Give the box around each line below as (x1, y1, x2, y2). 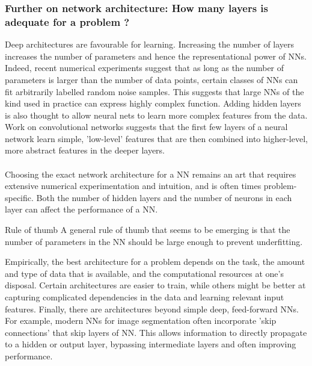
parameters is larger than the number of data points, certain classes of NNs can (5, 73, 298, 85)
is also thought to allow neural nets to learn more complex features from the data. (5, 108, 308, 121)
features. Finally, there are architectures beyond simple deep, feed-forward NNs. (5, 302, 299, 315)
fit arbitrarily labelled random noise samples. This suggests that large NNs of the (5, 85, 304, 98)
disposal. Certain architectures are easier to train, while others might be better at (5, 279, 306, 291)
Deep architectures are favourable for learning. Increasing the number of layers (5, 38, 295, 51)
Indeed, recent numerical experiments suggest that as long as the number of (5, 61, 284, 74)
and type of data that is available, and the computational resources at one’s (5, 267, 284, 279)
